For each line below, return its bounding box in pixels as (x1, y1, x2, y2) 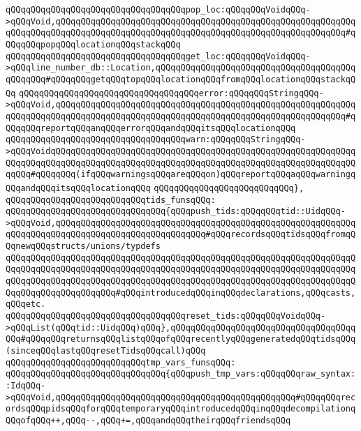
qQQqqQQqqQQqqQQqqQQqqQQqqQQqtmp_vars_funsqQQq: (6, 357, 236, 368)
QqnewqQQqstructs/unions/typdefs (6, 241, 161, 252)
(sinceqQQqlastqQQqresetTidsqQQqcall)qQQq (6, 346, 206, 356)
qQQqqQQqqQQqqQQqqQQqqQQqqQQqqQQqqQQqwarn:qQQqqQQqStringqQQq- (6, 135, 306, 145)
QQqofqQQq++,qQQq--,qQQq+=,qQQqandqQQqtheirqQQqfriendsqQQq (6, 415, 291, 425)
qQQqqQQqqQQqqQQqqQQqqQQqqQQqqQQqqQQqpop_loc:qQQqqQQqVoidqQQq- (6, 5, 311, 15)
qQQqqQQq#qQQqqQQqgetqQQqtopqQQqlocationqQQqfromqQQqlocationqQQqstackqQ (6, 74, 356, 84)
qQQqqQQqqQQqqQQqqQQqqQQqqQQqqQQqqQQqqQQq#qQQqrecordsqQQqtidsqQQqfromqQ (6, 229, 356, 240)
